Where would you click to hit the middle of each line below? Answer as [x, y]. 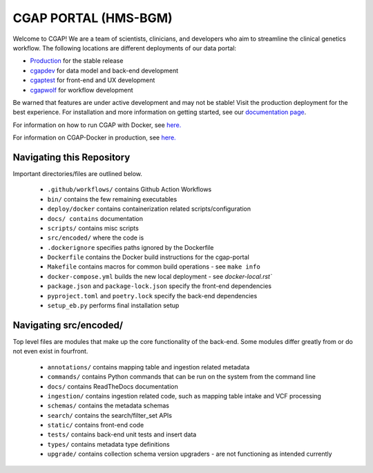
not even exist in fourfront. [50, 351]
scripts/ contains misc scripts [93, 228]
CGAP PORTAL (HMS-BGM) [93, 18]
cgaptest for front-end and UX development [93, 80]
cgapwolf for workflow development [82, 90]
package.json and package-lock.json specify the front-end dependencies [160, 286]
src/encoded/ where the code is [96, 238]
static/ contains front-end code [96, 425]
